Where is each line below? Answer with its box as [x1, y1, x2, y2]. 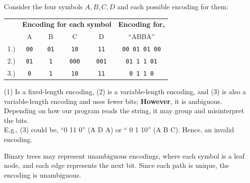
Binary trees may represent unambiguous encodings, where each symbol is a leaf [4, 150, 245, 161]
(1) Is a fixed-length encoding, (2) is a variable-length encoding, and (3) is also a [4, 86, 246, 96]
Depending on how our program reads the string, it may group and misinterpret [4, 105, 244, 116]
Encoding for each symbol [22, 19, 112, 29]
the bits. [4, 115, 29, 125]
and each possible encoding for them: [117, 1, 228, 11]
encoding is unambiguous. [4, 169, 81, 180]
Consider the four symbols [4, 1, 83, 11]
